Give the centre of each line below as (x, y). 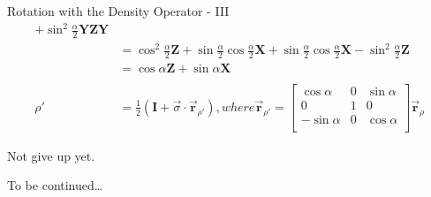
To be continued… (55, 185)
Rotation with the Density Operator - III (118, 11)
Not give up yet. (51, 155)
